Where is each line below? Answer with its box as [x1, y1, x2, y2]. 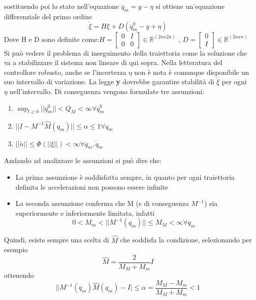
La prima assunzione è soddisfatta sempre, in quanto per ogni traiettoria [15, 171, 235, 182]
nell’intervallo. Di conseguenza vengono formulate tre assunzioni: [9, 86, 204, 96]
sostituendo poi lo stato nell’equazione [4, 1, 119, 11]
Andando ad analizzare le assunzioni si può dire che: [4, 155, 161, 166]
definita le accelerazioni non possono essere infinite [15, 181, 168, 192]
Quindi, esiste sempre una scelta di [4, 234, 109, 245]
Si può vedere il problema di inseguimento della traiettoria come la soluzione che [4, 47, 247, 58]
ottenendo [4, 270, 34, 280]
